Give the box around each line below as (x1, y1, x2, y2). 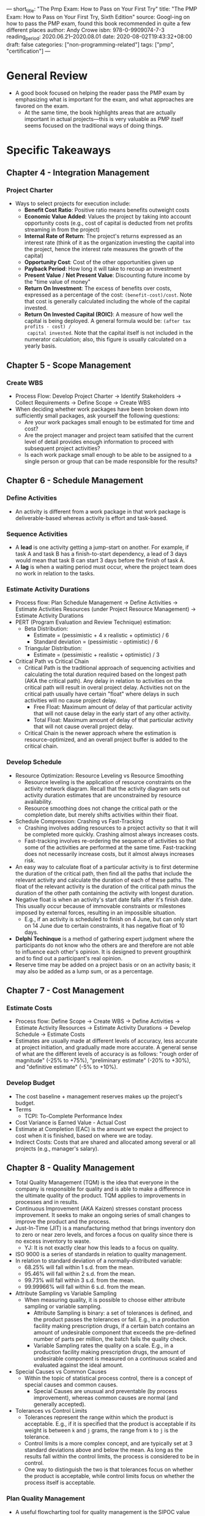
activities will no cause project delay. (24, 697, 117, 704)
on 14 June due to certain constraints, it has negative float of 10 (24, 922, 185, 929)
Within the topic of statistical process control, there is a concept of (24, 1375, 193, 1382)
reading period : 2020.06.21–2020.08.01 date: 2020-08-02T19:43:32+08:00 (6, 33, 193, 42)
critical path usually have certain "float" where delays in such (24, 690, 179, 698)
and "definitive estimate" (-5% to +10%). (15, 1063, 118, 1071)
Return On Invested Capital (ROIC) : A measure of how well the (24, 311, 184, 318)
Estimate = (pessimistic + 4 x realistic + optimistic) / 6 (33, 632, 170, 639)
